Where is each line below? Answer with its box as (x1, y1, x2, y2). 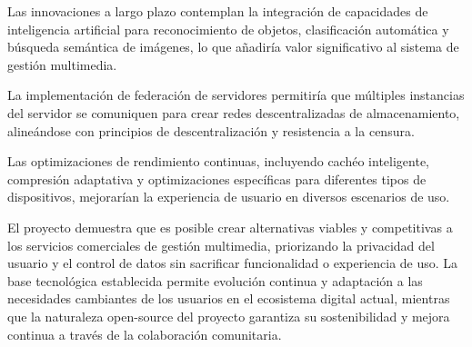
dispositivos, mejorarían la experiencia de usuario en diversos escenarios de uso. (7, 187, 450, 206)
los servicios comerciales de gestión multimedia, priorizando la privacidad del (7, 235, 435, 254)
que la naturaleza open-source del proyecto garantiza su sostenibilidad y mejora (7, 306, 450, 325)
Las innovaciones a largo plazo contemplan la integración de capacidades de (7, 2, 428, 20)
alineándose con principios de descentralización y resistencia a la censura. (7, 121, 415, 140)
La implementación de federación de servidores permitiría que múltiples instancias (7, 85, 465, 104)
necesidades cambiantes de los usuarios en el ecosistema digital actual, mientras (7, 289, 450, 308)
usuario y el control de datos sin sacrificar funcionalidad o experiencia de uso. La (7, 253, 458, 273)
